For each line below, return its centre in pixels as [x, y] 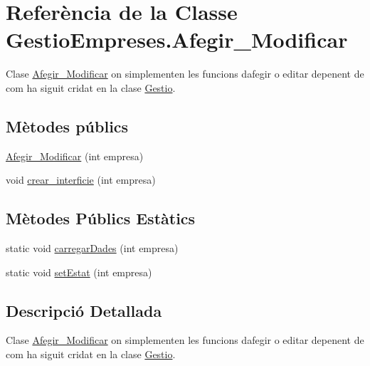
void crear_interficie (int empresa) [81, 180]
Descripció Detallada [84, 310]
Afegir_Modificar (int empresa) [75, 156]
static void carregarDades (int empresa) [92, 248]
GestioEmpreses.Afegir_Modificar [177, 40]
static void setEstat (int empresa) [79, 272]
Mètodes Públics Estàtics [101, 218]
